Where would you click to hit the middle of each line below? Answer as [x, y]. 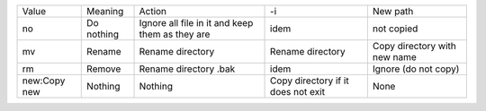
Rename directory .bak [187, 69]
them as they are [175, 34]
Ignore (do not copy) [416, 69]
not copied [395, 29]
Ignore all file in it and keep [196, 23]
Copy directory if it [310, 81]
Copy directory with [414, 46]
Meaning [105, 11]
